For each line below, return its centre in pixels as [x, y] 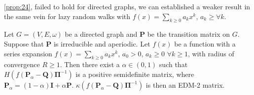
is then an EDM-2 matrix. [185, 84]
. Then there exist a [90, 64]
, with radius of [211, 53]
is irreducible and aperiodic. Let [102, 43]
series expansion [28, 53]
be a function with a [205, 43]
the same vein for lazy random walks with [67, 16]
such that [173, 64]
